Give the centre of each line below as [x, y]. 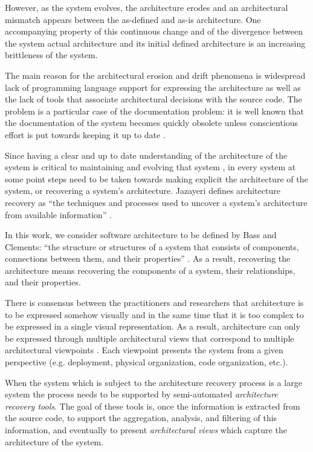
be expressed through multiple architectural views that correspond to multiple [150, 338]
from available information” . [59, 214]
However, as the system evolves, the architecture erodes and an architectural [147, 7]
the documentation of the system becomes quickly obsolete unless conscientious [152, 123]
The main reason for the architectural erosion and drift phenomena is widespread [155, 75]
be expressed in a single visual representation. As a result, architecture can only [153, 326]
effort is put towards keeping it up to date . [85, 134]
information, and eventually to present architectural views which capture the [146, 430]
